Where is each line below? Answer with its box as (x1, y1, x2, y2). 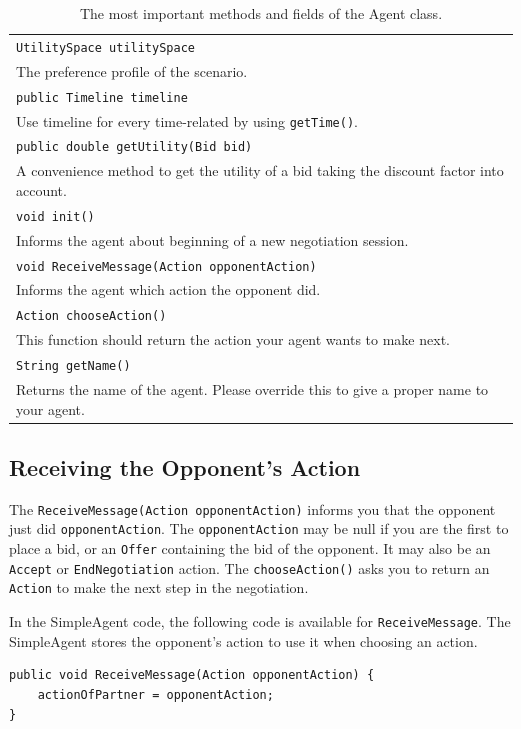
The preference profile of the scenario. (16, 60, 248, 81)
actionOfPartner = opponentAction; (37, 687, 274, 702)
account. (16, 179, 67, 200)
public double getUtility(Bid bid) (16, 140, 253, 155)
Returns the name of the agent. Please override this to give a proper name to (16, 378, 489, 399)
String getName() (16, 359, 131, 373)
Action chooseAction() (16, 309, 167, 324)
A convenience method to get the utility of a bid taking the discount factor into (16, 160, 504, 181)
